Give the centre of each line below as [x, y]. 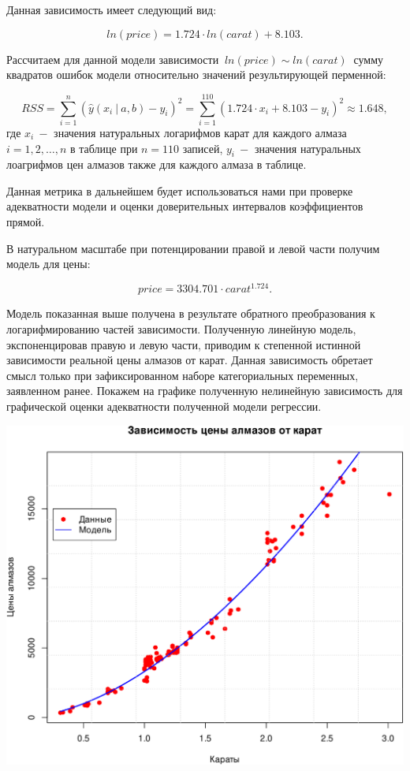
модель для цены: [48, 264]
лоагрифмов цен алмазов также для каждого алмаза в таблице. [157, 164]
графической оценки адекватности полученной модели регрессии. [164, 406]
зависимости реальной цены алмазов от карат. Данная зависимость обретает [190, 360]
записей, [203, 148]
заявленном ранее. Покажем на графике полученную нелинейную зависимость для [205, 391]
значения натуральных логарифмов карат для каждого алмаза [200, 132]
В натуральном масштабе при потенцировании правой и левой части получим [193, 248]
